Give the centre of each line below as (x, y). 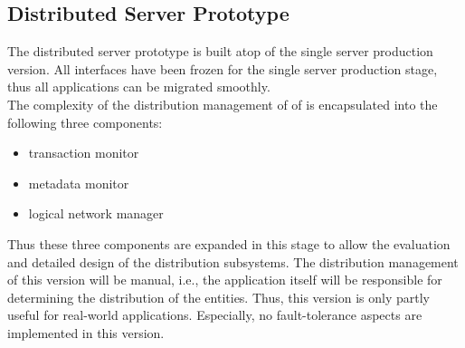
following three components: (85, 122)
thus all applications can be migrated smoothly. (139, 87)
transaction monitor (84, 153)
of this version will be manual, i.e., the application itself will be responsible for (225, 280)
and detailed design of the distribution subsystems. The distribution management (233, 261)
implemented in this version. (86, 332)
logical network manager (96, 213)
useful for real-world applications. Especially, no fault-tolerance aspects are (215, 315)
